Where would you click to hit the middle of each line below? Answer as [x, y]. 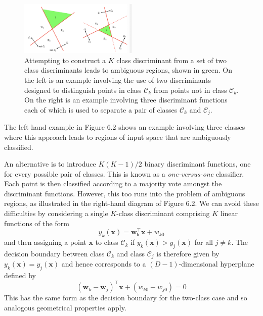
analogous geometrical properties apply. [65, 307]
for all [204, 242]
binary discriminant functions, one [198, 164]
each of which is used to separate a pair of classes [101, 109]
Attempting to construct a [65, 60]
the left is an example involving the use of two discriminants [118, 80]
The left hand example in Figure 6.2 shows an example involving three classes [125, 127]
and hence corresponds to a [104, 264]
